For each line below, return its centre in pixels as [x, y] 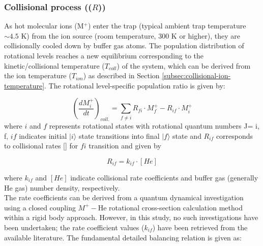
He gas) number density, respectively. [62, 187]
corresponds [235, 135]
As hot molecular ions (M [44, 26]
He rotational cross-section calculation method [170, 207]
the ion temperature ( [38, 75]
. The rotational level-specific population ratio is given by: [135, 85]
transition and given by [125, 146]
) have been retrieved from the [200, 227]
